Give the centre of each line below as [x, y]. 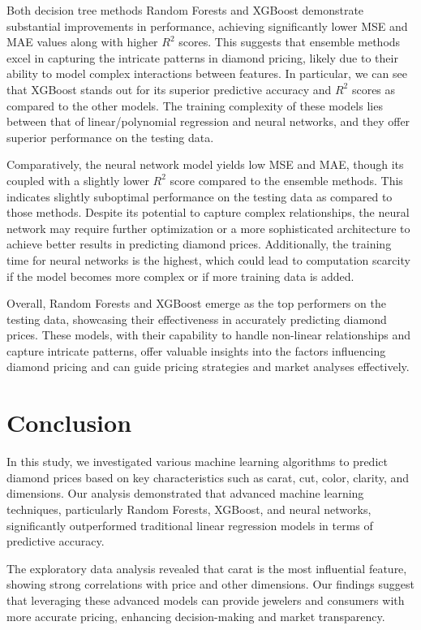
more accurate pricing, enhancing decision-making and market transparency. [196, 616]
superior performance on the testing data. [110, 137]
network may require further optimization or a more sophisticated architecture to [208, 228]
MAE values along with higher [82, 42]
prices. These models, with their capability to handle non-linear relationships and [208, 335]
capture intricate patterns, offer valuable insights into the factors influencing [196, 350]
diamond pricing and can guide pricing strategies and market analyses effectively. [208, 367]
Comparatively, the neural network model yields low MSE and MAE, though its [205, 164]
